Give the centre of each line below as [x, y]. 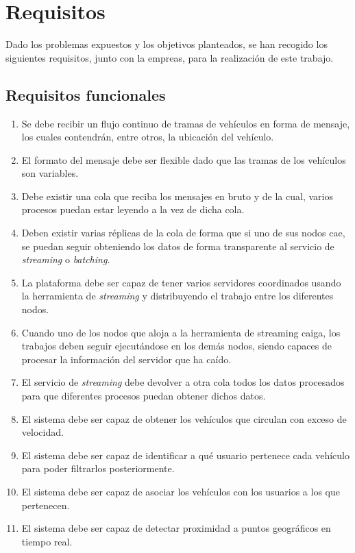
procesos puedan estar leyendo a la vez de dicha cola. [133, 209]
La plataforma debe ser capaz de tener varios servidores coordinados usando [181, 282]
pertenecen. [46, 505]
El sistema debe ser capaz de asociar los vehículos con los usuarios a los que [181, 491]
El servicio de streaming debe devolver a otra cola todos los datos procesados [183, 382]
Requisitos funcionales [86, 94]
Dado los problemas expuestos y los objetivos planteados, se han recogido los [167, 44]
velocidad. [42, 432]
